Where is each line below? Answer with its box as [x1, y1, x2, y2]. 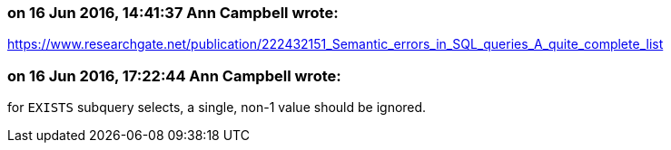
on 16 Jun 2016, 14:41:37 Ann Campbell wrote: [7, 4, 339, 22]
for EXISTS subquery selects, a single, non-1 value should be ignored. [7, 99, 427, 116]
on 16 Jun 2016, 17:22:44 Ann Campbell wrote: [7, 66, 341, 85]
